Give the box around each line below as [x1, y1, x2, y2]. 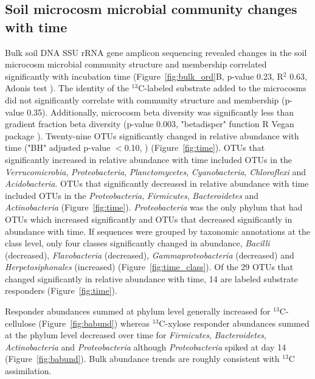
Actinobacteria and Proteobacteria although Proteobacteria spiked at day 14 [5, 340, 286, 353]
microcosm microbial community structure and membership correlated [5, 58, 267, 71]
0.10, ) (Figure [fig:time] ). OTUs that [124, 141, 265, 154]
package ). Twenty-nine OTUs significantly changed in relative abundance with [5, 129, 299, 142]
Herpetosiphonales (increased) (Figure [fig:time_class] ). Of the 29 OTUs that [5, 260, 294, 273]
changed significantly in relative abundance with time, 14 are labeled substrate [5, 272, 298, 285]
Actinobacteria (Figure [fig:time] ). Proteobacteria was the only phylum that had [5, 201, 303, 214]
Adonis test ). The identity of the [5, 82, 129, 94]
